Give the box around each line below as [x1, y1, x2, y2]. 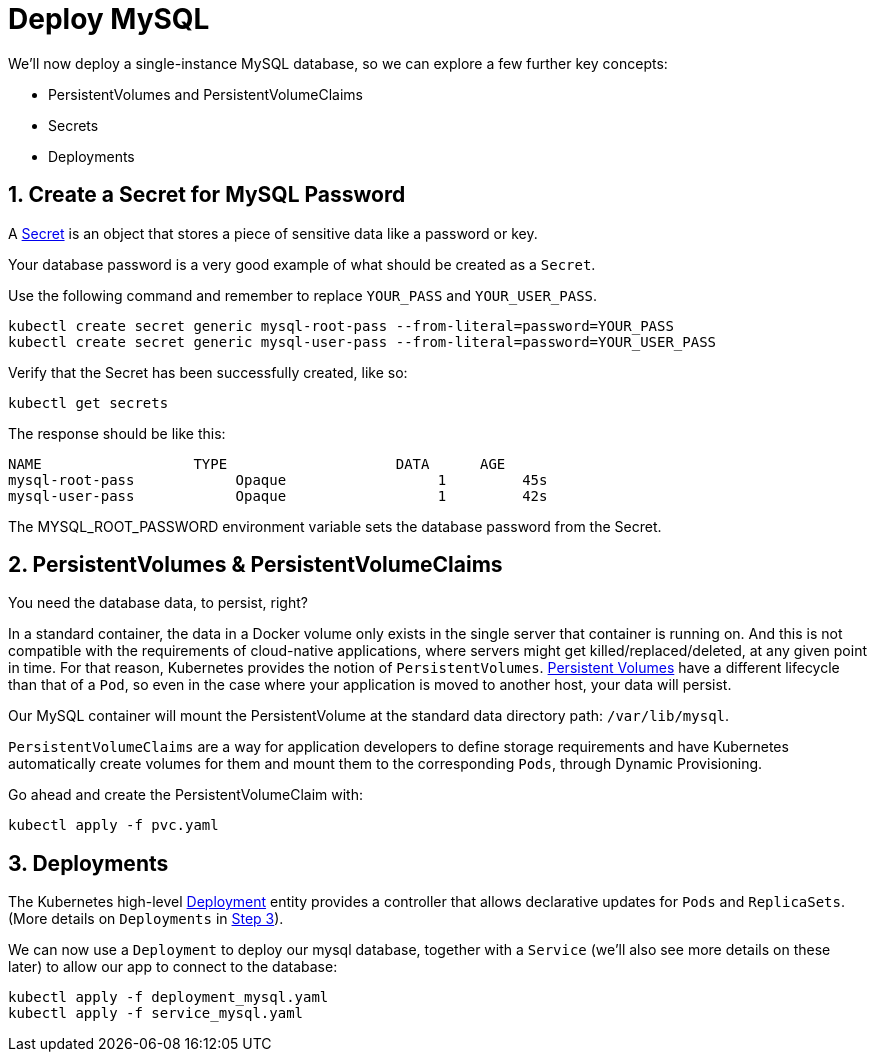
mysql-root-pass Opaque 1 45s [8, 471, 548, 488]
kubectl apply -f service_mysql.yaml [8, 1005, 304, 1022]
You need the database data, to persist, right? [8, 594, 308, 612]
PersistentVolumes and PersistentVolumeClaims [48, 85, 363, 103]
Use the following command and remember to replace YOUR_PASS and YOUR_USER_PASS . [8, 286, 598, 304]
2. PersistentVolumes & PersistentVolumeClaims [8, 552, 503, 578]
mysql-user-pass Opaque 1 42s [8, 487, 548, 504]
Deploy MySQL [8, 2, 210, 36]
